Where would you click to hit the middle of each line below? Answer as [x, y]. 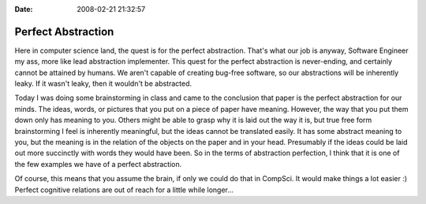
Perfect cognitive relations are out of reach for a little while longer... [124, 190]
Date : [24, 9]
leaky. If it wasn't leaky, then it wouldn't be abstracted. [103, 83]
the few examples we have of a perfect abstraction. [98, 164]
